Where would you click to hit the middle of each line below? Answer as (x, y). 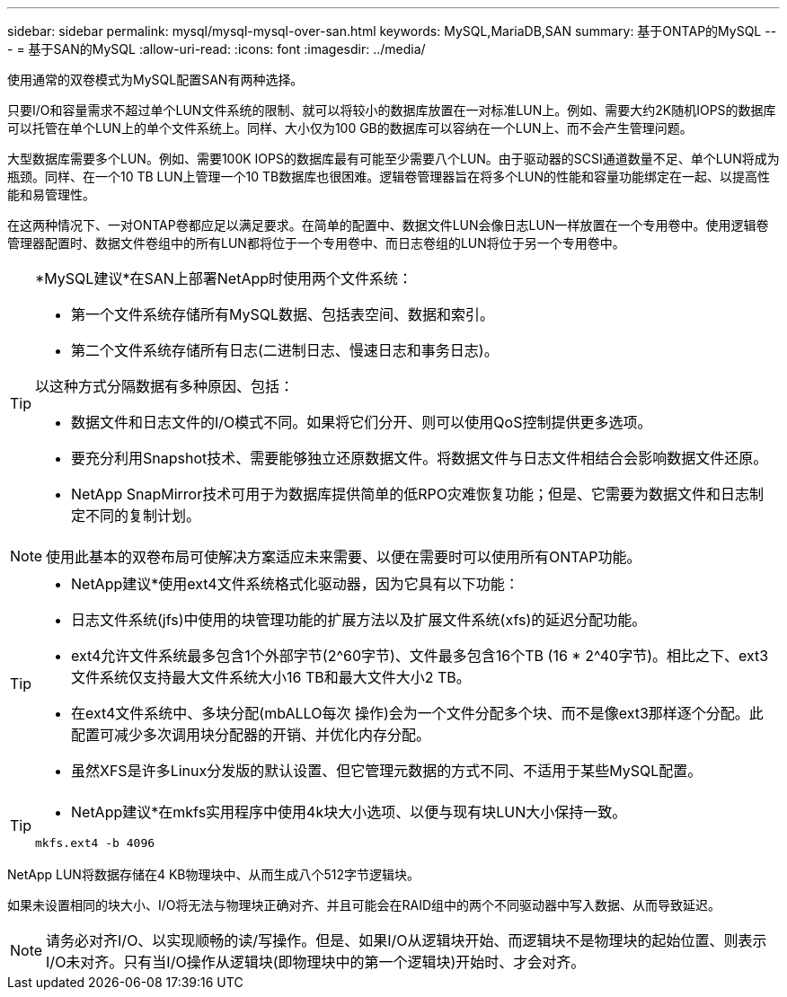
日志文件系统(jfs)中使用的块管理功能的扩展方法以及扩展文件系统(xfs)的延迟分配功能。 (359, 620)
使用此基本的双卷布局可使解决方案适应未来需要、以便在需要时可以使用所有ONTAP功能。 (344, 557)
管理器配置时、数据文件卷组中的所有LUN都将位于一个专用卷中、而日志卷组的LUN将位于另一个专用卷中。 (316, 243)
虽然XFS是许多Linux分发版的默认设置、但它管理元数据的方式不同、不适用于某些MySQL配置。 (387, 771)
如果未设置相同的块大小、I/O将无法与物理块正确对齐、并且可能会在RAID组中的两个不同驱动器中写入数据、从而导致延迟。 (364, 905)
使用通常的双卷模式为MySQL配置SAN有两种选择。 (155, 79)
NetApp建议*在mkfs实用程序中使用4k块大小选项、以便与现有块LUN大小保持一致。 (349, 812)
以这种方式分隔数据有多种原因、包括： (165, 386)
